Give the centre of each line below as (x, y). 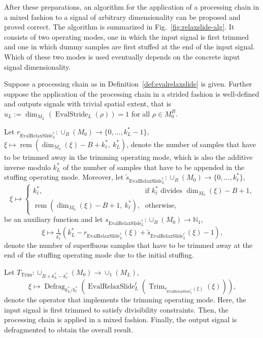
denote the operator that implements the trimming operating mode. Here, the (125, 300)
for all (141, 113)
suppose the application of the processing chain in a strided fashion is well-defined (132, 93)
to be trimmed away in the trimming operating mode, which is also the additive (128, 157)
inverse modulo (27, 167)
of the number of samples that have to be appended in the (154, 167)
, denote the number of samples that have (191, 144)
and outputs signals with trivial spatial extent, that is (88, 104)
